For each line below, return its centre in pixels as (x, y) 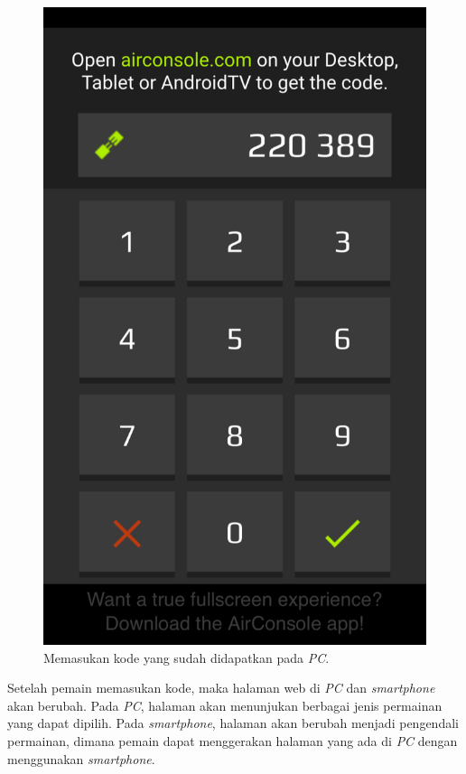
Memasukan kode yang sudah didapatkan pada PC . (186, 657)
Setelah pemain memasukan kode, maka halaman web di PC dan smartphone (221, 688)
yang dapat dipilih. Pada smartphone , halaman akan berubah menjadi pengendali (233, 723)
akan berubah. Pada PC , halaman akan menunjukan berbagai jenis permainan (225, 705)
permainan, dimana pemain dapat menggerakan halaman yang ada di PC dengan (233, 740)
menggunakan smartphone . (81, 758)
